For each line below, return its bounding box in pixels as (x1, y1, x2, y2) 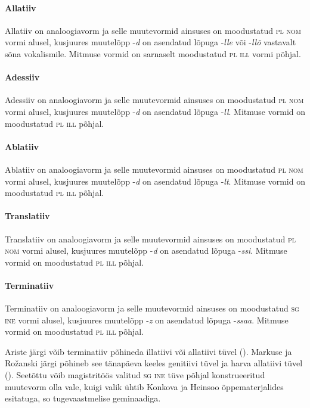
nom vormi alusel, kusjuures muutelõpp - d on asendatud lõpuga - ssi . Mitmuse (5, 244, 287, 257)
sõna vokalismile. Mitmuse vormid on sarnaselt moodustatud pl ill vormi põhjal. (5, 47, 301, 60)
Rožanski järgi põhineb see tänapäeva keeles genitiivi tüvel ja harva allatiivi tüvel (5, 357, 303, 369)
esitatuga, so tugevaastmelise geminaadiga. (5, 392, 161, 404)
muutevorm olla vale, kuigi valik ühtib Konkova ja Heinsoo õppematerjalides (5, 380, 284, 393)
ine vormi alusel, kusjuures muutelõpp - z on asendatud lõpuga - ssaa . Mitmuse (5, 313, 289, 326)
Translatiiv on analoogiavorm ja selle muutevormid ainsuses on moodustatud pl (5, 232, 296, 245)
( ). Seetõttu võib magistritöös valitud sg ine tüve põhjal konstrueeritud (5, 369, 265, 381)
